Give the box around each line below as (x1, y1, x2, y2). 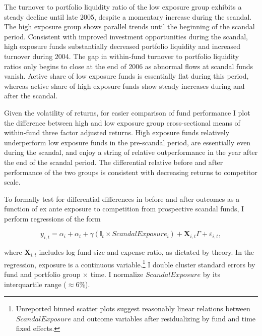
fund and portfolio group (4, 268, 81, 279)
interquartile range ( (4, 278, 67, 289)
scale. (4, 177, 21, 187)
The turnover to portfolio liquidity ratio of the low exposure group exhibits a (4, 2, 242, 12)
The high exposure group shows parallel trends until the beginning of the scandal (4, 21, 255, 32)
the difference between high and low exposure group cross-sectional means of (4, 117, 240, 128)
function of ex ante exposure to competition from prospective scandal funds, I (4, 203, 244, 214)
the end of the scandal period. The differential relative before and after (4, 156, 223, 167)
